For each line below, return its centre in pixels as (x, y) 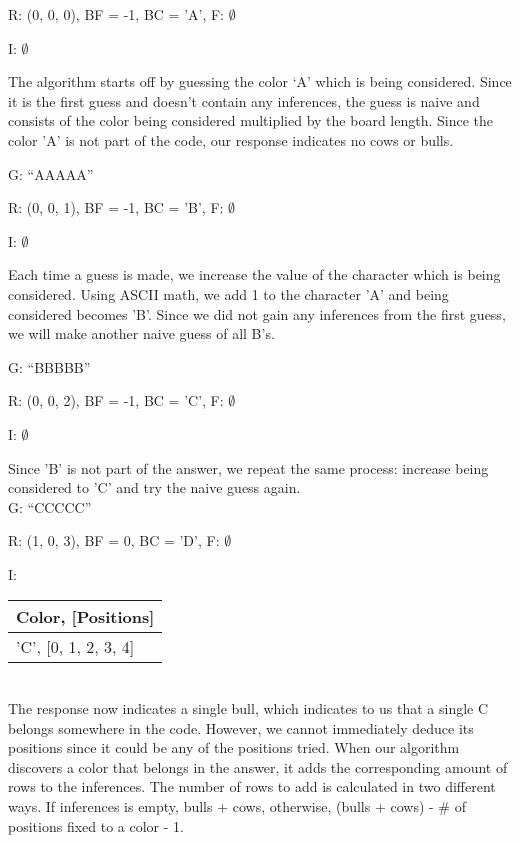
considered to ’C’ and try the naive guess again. (154, 487)
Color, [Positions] (85, 617)
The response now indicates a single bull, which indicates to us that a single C (248, 708)
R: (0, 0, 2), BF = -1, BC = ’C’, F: (116, 400)
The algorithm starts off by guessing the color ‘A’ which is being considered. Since (260, 81)
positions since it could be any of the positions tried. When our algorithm (234, 747)
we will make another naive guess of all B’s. (141, 333)
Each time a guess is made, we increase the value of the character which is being (254, 274)
